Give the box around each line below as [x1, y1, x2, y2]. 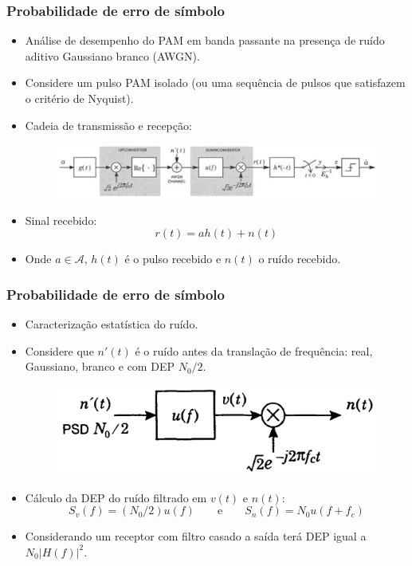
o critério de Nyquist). [25, 90, 134, 106]
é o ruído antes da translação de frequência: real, [135, 342, 373, 359]
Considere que [25, 342, 94, 359]
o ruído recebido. [258, 250, 341, 267]
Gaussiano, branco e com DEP [25, 358, 175, 375]
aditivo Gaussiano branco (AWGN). [25, 47, 200, 64]
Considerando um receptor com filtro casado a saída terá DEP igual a [25, 528, 367, 544]
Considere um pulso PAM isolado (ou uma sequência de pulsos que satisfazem [25, 74, 406, 91]
